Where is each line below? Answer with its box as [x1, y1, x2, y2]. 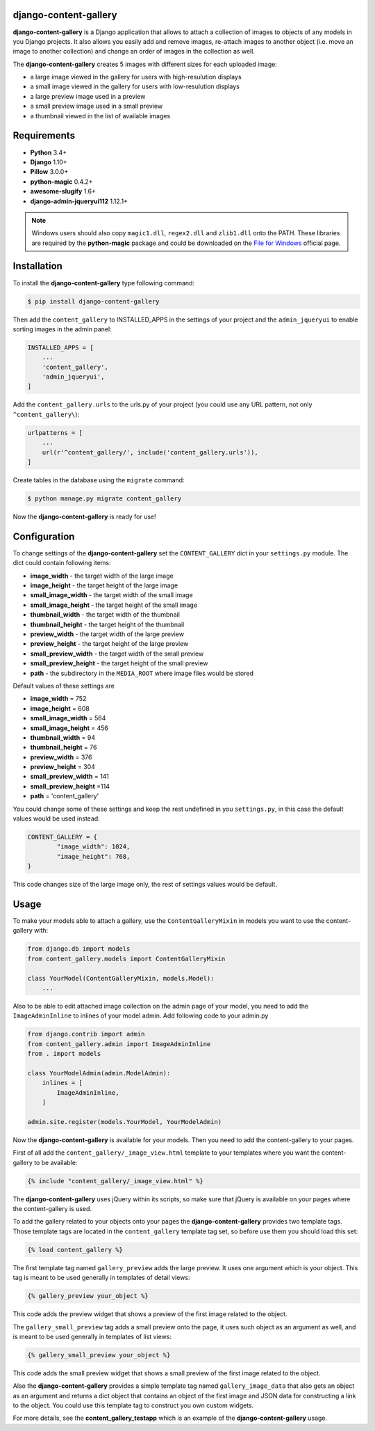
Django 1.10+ [30, 157, 67, 166]
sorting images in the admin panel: [12, 324, 112, 333]
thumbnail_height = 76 [30, 743, 97, 752]
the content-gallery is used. [12, 1205, 92, 1213]
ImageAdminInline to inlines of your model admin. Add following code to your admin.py [12, 1011, 269, 1020]
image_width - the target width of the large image [30, 571, 174, 580]
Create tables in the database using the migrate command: [12, 476, 185, 484]
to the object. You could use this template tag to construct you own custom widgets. [12, 1401, 254, 1409]
